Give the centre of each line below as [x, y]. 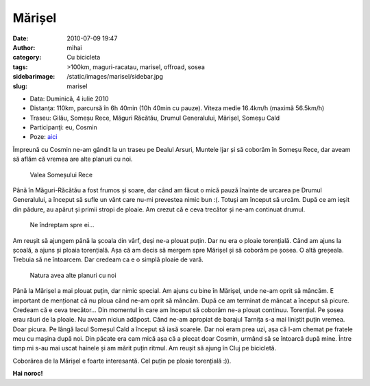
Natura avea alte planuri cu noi [73, 275]
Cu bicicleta [84, 57]
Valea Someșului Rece [61, 175]
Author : [24, 47]
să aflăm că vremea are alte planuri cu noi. [73, 159]
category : [27, 57]
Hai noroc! [28, 374]
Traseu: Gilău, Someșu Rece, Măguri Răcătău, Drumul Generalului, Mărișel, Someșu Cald [155, 118]
